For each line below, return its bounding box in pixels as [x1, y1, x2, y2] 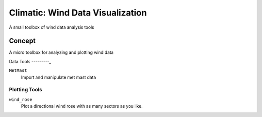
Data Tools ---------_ [9, 58, 51, 64]
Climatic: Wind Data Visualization [9, 7, 147, 18]
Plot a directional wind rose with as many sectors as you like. [21, 103, 143, 109]
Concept [9, 37, 36, 45]
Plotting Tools [9, 86, 43, 93]
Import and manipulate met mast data [21, 74, 96, 80]
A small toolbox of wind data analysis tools [9, 24, 95, 30]
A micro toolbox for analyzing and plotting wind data [9, 50, 114, 55]
